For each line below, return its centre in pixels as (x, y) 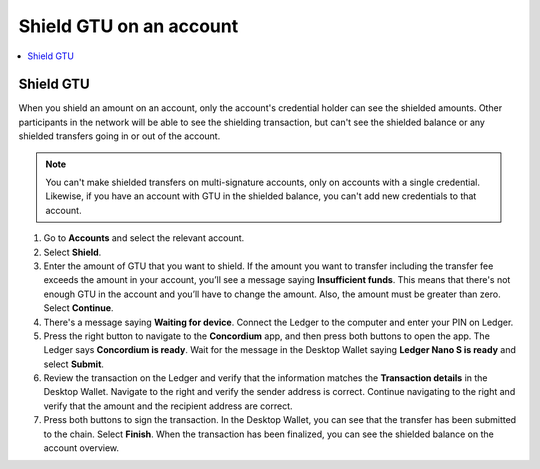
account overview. (81, 448)
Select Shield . (72, 252)
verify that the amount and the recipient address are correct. (168, 406)
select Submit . (74, 364)
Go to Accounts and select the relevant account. (144, 238)
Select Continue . (78, 308)
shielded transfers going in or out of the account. (119, 136)
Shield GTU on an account (128, 26)
